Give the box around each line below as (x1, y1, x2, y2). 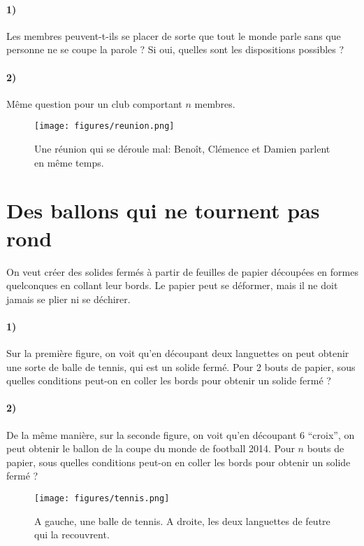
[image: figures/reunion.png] (34, 121, 175, 132)
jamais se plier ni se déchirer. (6, 291, 131, 306)
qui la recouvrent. (34, 527, 110, 542)
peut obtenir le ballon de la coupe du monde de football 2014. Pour (6, 441, 295, 456)
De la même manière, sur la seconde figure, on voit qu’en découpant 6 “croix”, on (6, 427, 355, 442)
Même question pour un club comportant (6, 96, 182, 111)
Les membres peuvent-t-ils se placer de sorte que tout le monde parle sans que (6, 28, 341, 43)
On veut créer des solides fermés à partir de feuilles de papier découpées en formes (6, 264, 358, 279)
